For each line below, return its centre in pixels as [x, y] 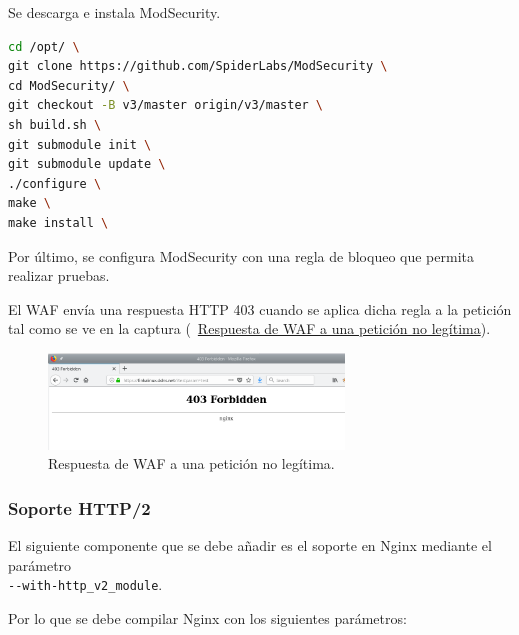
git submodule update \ [87, 164]
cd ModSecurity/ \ [69, 85]
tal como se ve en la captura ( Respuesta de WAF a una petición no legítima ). [249, 328]
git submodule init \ [80, 144]
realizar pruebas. [59, 275]
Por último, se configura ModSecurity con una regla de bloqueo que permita [241, 255]
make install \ [58, 222]
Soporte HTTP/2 [79, 507]
